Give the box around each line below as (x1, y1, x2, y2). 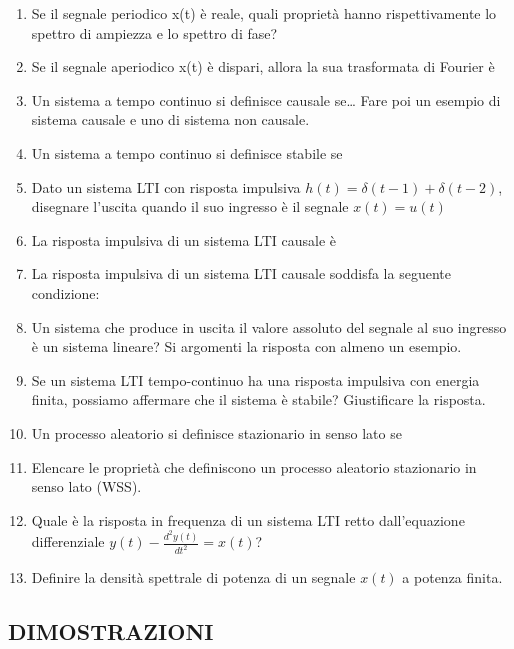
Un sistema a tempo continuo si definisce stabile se (31, 142, 343, 163)
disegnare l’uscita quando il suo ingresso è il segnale (31, 196, 349, 217)
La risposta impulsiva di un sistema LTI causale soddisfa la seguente (31, 263, 451, 284)
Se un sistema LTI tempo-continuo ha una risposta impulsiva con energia (31, 369, 480, 390)
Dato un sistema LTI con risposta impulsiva (31, 176, 301, 197)
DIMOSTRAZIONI (8, 616, 214, 647)
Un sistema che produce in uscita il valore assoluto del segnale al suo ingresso (31, 316, 507, 337)
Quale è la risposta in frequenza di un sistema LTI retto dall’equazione (31, 509, 465, 530)
